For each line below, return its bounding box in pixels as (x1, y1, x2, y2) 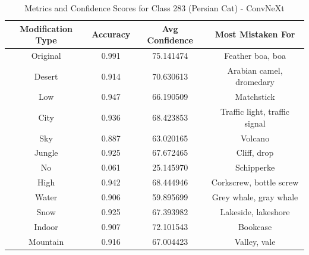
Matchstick (235, 90, 275, 103)
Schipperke (235, 161, 275, 174)
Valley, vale (234, 235, 276, 247)
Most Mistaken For (215, 28, 295, 40)
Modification (20, 22, 73, 34)
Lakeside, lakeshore (220, 205, 290, 218)
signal (244, 117, 266, 129)
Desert (34, 70, 58, 82)
